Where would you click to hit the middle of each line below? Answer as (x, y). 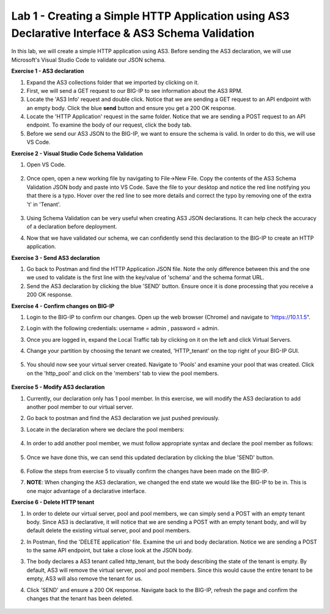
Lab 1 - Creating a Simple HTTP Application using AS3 (150, 16)
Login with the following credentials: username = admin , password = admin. (123, 328)
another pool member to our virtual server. (80, 407)
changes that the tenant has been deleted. (80, 599)
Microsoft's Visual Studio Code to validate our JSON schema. (89, 60)
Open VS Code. (46, 165)
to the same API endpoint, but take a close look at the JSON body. (110, 550)
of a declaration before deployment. (72, 227)
